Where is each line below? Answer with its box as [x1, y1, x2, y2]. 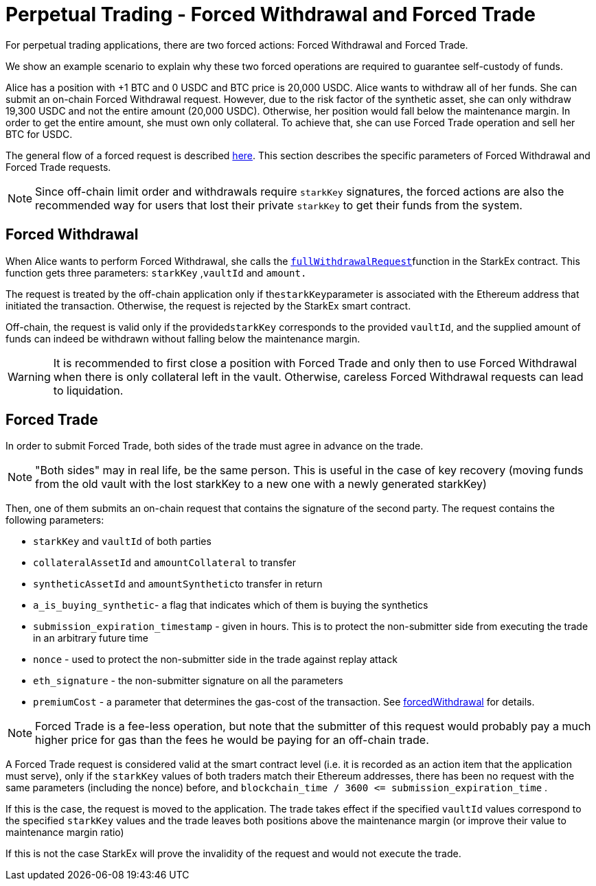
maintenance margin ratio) [5, 826, 124, 839]
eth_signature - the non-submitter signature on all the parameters [33, 675, 343, 687]
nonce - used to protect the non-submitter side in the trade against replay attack [33, 653, 398, 666]
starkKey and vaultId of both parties [33, 535, 211, 548]
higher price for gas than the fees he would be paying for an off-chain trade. [35, 733, 429, 747]
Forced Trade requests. [5, 161, 111, 173]
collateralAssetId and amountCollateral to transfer [33, 557, 297, 569]
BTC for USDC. [5, 128, 73, 140]
